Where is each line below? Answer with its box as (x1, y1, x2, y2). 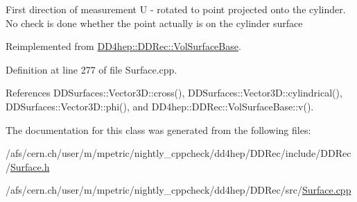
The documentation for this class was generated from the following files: (6, 122, 311, 137)
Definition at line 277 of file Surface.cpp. (6, 62, 177, 76)
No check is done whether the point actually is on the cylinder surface (6, 15, 303, 30)
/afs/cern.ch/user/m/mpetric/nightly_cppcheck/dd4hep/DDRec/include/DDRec (6, 146, 351, 160)
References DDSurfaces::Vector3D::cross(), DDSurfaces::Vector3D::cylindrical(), (6, 85, 342, 100)
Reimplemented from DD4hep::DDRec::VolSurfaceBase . (6, 39, 241, 53)
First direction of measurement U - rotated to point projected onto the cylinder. (6, 2, 346, 16)
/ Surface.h (6, 159, 50, 174)
